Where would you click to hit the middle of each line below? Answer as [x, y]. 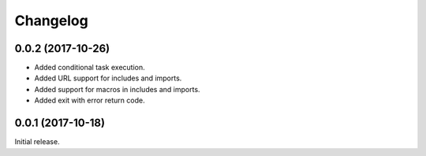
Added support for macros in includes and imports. [117, 89]
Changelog [51, 20]
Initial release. [37, 142]
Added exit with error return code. [90, 100]
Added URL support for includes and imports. [108, 78]
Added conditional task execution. [90, 68]
